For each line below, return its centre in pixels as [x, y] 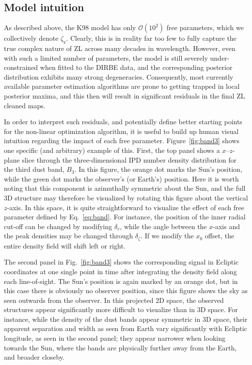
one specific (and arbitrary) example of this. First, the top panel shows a [112, 150]
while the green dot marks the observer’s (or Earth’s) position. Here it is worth [121, 178]
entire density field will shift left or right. [65, 245]
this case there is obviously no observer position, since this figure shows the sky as [126, 290]
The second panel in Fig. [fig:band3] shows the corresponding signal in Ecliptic [121, 262]
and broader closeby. [34, 357]
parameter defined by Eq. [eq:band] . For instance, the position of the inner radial [125, 217]
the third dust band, [34, 169]
